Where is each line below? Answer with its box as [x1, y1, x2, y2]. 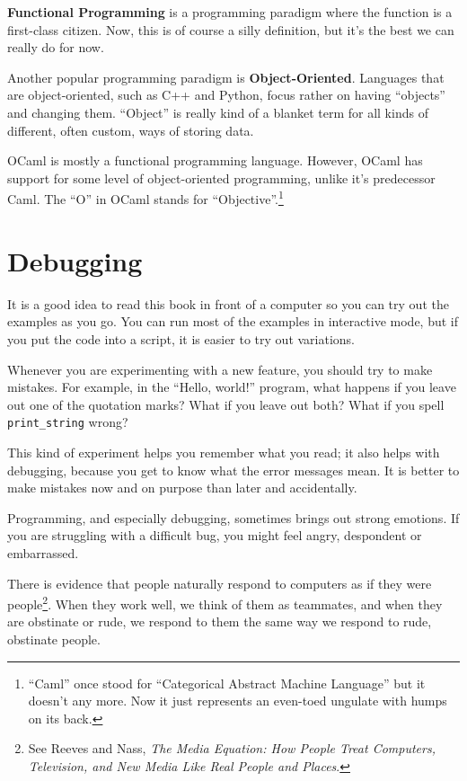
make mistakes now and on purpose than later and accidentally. [7, 478, 357, 497]
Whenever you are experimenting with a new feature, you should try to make [7, 359, 433, 378]
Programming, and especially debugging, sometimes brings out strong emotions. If [7, 508, 460, 527]
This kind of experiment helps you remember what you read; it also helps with [7, 442, 440, 461]
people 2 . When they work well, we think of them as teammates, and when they [7, 592, 443, 613]
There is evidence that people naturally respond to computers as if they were [7, 573, 432, 592]
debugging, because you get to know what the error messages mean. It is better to [7, 460, 460, 479]
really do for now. [7, 38, 104, 57]
